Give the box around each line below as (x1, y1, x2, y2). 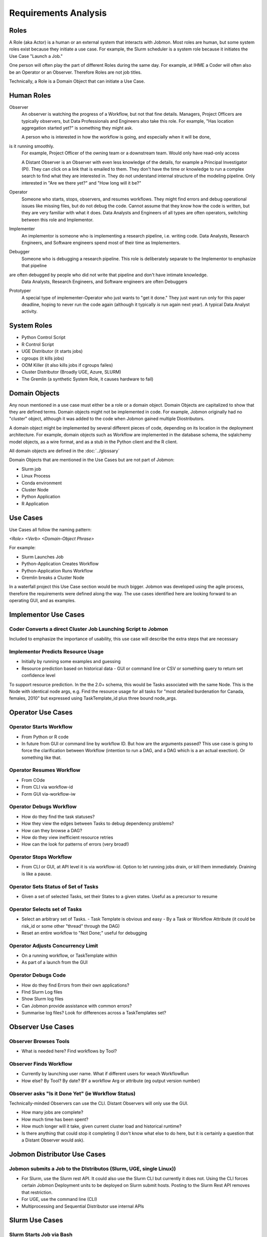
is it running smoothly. (9, 143, 54, 149)
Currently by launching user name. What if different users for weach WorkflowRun (21, 1071, 189, 1077)
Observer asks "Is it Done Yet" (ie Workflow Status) (9, 1090, 136, 1097)
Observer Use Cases (9, 1022, 74, 1031)
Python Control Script (21, 334, 66, 340)
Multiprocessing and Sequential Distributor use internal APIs (21, 1203, 144, 1209)
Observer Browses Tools (9, 1038, 70, 1045)
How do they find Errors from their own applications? (21, 982, 130, 988)
